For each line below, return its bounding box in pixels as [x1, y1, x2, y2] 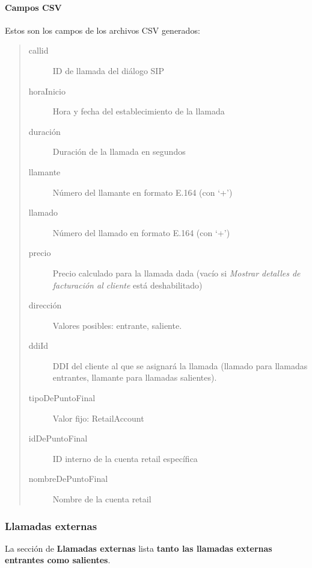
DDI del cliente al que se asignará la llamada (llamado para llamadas [52, 359, 308, 372]
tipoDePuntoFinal [28, 392, 96, 404]
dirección [28, 299, 62, 311]
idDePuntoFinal [28, 432, 88, 445]
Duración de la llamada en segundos [52, 145, 186, 158]
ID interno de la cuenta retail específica [52, 452, 198, 464]
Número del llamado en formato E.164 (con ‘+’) [52, 226, 230, 239]
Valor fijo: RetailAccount [52, 411, 144, 424]
